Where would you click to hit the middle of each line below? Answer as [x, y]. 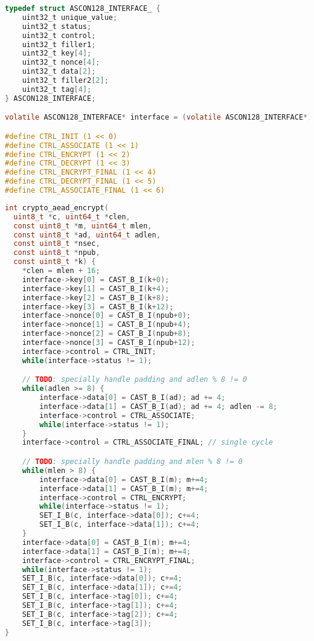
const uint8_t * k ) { [55, 262]
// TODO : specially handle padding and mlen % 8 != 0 [132, 462]
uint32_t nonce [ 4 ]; [61, 63]
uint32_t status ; [57, 26]
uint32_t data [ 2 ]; [59, 72]
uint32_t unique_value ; [70, 17]
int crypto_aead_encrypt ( [57, 208]
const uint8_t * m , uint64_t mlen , [83, 226]
